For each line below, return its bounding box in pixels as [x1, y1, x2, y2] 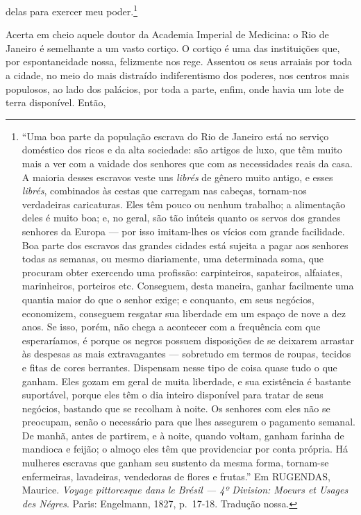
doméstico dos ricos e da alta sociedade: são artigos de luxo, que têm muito [22, 142, 342, 157]
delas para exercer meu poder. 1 [6, 2, 138, 18]
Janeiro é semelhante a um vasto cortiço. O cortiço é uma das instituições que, [6, 40, 340, 55]
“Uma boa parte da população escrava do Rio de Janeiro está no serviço [22, 128, 329, 143]
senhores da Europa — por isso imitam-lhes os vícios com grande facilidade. [22, 223, 345, 238]
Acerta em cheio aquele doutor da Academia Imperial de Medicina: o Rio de [6, 27, 329, 42]
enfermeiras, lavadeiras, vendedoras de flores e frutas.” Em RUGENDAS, [22, 468, 330, 483]
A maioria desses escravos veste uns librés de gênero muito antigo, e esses [22, 169, 333, 184]
